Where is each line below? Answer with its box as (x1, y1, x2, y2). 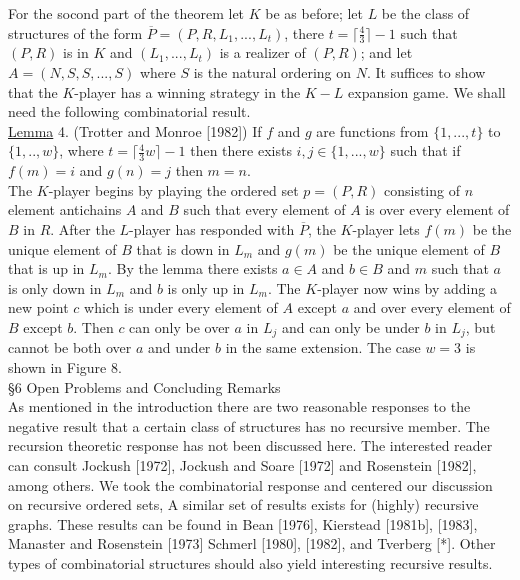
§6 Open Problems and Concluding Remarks (8, 376, 281, 397)
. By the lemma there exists (107, 258, 278, 279)
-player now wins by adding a (317, 277, 497, 298)
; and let (360, 42, 413, 63)
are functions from (316, 120, 429, 141)
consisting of (383, 179, 460, 200)
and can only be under (281, 316, 420, 337)
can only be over (129, 316, 230, 337)
